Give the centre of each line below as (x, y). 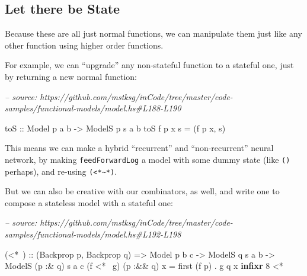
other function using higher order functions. (84, 45)
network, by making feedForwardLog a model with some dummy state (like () (148, 159)
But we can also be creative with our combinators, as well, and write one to (142, 191)
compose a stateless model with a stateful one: (89, 202)
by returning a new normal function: (71, 76)
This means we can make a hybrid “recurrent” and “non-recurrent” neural (139, 148)
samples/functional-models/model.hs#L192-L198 (93, 234)
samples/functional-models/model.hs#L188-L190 (93, 108)
